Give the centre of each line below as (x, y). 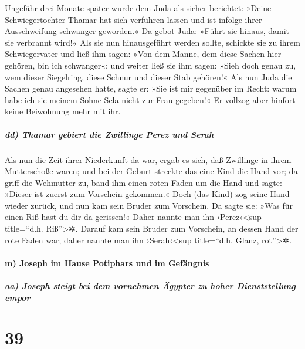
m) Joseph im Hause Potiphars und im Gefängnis (107, 262)
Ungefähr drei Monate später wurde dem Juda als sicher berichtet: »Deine (138, 8)
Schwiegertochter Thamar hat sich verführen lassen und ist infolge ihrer (133, 19)
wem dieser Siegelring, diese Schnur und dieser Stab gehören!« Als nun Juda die (148, 77)
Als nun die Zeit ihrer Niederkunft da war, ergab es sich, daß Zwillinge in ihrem (148, 159)
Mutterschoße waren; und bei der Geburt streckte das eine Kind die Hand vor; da (151, 171)
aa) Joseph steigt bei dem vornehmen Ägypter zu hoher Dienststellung (150, 286)
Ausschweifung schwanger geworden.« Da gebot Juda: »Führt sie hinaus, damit (147, 31)
